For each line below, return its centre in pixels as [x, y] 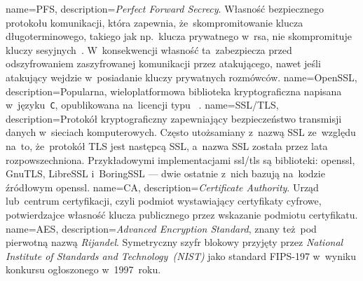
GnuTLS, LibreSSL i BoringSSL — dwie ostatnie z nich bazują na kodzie [165, 173]
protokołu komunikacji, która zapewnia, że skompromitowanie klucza [155, 22]
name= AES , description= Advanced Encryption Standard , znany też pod [161, 228]
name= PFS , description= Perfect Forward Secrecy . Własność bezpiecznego [165, 8]
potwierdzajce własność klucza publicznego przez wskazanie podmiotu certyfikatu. [182, 214]
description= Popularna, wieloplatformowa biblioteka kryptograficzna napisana [174, 91]
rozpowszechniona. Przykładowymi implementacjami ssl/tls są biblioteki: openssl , [180, 159]
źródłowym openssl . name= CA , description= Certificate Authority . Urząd [162, 187]
